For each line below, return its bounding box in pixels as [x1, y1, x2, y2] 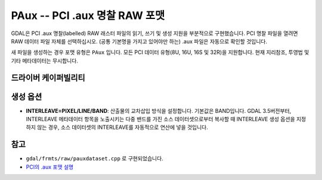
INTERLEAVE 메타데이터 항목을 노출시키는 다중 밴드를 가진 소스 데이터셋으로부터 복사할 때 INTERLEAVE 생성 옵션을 [26, 116, 295, 123]
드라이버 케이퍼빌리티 [11, 72, 86, 83]
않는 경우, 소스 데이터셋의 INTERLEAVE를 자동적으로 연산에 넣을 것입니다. [36, 124, 209, 131]
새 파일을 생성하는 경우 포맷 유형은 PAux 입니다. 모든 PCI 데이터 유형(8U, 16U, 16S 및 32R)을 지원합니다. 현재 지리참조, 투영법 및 [11, 49, 309, 56]
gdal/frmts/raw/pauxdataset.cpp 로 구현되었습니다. [26, 155, 163, 162]
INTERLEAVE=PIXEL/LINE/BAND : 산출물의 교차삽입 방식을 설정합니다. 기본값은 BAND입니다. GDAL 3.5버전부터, [26, 107, 292, 114]
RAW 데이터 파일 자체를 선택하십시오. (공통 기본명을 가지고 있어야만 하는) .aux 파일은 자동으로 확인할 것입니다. [11, 37, 268, 45]
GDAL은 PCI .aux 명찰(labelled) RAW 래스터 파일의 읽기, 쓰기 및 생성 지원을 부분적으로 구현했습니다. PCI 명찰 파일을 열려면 [11, 30, 298, 37]
